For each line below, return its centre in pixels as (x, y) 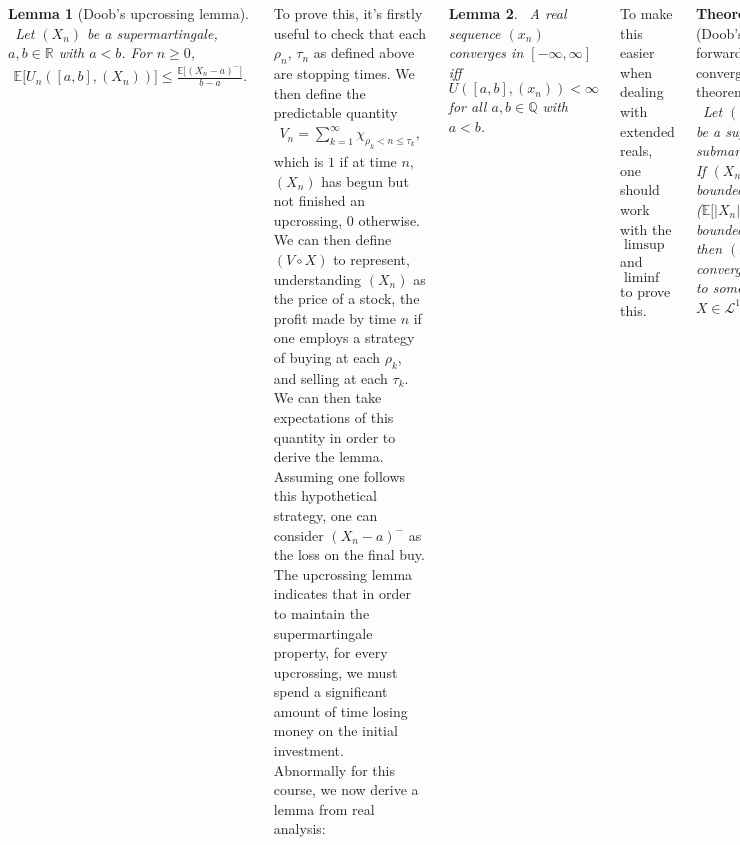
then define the (319, 92)
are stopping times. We (344, 72)
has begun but (365, 180)
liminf (641, 277)
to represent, (371, 259)
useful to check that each (349, 32)
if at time (368, 161)
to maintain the (321, 612)
